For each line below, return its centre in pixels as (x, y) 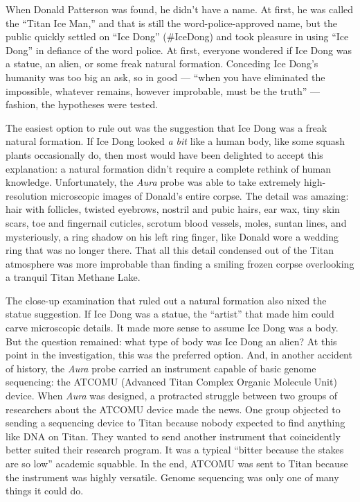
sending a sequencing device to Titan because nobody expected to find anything (175, 423)
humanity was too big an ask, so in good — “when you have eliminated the (165, 77)
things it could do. (45, 491)
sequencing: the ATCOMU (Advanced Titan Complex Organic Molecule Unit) (171, 382)
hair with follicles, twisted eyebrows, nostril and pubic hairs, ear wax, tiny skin (173, 209)
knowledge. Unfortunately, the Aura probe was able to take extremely (153, 182)
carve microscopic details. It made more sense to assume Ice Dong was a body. (172, 328)
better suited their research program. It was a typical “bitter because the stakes (175, 450)
